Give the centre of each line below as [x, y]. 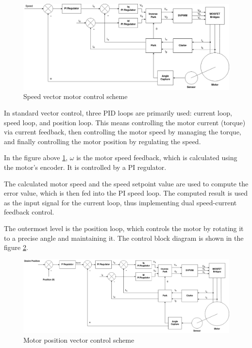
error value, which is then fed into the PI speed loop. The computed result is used [126, 193]
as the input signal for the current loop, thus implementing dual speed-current [120, 202]
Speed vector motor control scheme [76, 96]
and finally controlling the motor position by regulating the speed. [102, 141]
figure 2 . [16, 247]
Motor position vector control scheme [79, 340]
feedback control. [29, 212]
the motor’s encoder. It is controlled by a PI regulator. [85, 167]
